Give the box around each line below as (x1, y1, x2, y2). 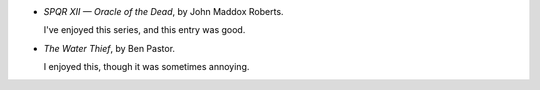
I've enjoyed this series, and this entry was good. (43, 24, 246, 36)
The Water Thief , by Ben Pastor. (43, 42, 175, 54)
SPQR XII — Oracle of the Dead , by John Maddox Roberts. (43, 6, 284, 17)
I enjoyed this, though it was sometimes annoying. (43, 61, 250, 73)
